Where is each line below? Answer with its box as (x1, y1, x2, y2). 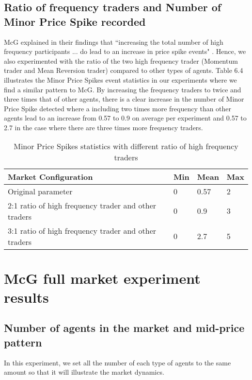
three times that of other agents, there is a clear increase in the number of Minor (4, 94, 244, 104)
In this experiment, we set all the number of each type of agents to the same (4, 357, 231, 367)
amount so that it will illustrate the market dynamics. (4, 367, 164, 377)
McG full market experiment (4, 268, 201, 288)
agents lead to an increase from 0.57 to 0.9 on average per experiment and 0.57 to (4, 113, 247, 123)
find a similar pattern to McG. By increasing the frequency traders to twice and (4, 84, 241, 94)
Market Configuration (8, 171, 93, 182)
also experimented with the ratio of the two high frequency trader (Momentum (4, 55, 238, 66)
